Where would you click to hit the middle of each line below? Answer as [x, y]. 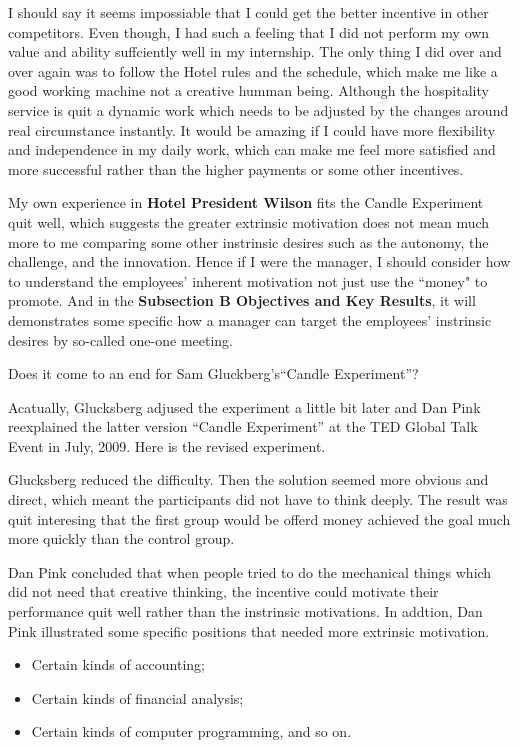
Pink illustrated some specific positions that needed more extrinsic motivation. [249, 630]
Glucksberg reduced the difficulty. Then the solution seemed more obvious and [248, 479]
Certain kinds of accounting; [118, 664]
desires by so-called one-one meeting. [121, 339]
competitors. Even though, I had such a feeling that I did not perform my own [249, 31]
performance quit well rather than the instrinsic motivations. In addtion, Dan [245, 611]
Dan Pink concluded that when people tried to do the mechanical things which [250, 571]
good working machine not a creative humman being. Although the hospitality [248, 90]
